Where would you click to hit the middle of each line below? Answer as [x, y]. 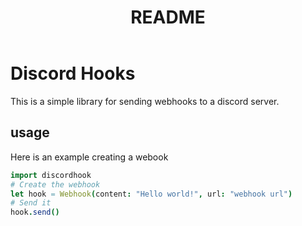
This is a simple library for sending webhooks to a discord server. [145, 101]
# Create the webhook [55, 184]
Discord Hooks [73, 73]
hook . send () [35, 212]
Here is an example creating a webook [89, 157]
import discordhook [51, 175]
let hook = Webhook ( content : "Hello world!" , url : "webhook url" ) [151, 194]
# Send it [31, 203]
